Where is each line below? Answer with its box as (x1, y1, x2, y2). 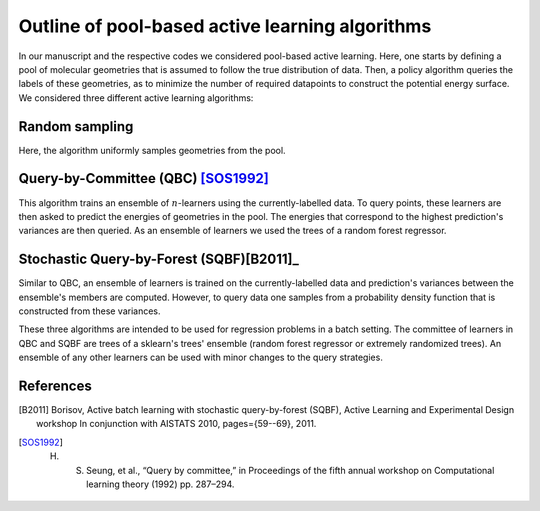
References (18, 377, 92, 394)
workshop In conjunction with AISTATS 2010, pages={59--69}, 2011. (36, 418, 317, 430)
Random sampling (18, 118, 134, 135)
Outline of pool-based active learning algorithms (18, 15, 432, 37)
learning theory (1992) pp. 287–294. (86, 478, 235, 490)
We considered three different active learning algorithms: (18, 91, 254, 104)
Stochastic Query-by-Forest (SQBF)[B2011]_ (18, 251, 300, 268)
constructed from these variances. (18, 305, 161, 317)
